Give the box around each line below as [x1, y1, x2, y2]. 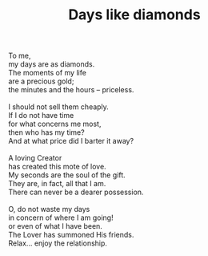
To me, [8, 51, 31, 61]
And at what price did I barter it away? [8, 136, 134, 146]
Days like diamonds [67, 6, 202, 24]
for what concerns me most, [8, 119, 102, 129]
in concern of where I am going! [8, 213, 114, 222]
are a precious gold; [8, 76, 74, 86]
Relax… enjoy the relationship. [8, 238, 108, 248]
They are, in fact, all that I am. [8, 179, 106, 189]
